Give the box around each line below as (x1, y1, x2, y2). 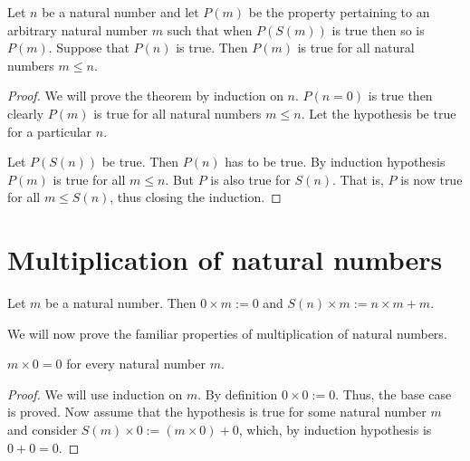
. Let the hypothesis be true (301, 103, 456, 122)
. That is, (332, 169, 384, 188)
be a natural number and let (42, 3, 199, 21)
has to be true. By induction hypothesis (225, 152, 446, 171)
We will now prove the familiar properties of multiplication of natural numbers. (7, 323, 447, 342)
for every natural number (66, 354, 206, 373)
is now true (400, 169, 463, 188)
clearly (7, 103, 44, 122)
